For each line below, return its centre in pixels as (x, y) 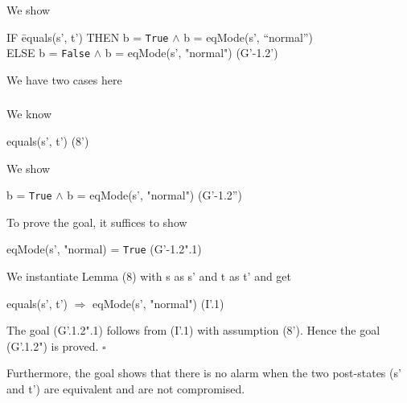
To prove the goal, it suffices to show (97, 222)
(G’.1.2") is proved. (53, 345)
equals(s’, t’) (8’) (48, 141)
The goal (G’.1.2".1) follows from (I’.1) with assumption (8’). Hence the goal (193, 330)
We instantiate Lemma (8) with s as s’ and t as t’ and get (149, 276)
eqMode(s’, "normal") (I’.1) (158, 303)
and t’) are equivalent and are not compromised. (126, 389)
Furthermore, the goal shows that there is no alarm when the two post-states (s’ (204, 373)
